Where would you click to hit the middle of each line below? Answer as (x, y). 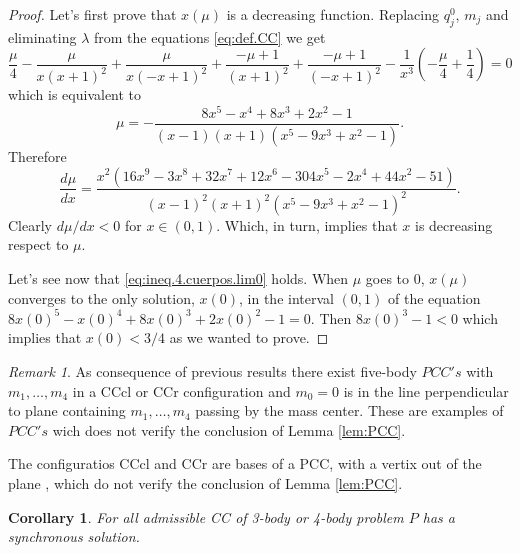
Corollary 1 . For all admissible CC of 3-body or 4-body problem (206, 516)
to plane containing (67, 410)
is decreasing (453, 224)
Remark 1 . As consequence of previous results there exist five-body (212, 370)
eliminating (42, 36)
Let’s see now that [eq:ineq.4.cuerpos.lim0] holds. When (178, 278)
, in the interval (286, 297)
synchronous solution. (74, 536)
